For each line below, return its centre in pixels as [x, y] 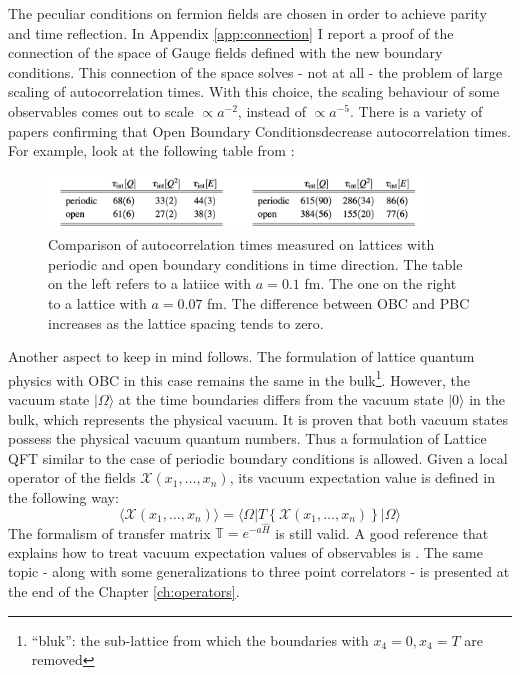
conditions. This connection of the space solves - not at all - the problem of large [255, 71]
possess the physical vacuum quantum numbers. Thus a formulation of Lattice [247, 438]
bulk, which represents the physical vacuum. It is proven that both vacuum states [258, 418]
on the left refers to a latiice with [150, 283]
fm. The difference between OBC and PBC [338, 303]
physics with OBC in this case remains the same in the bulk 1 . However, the [239, 378]
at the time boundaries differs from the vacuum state [281, 399]
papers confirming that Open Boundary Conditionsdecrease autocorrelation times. [259, 130]
